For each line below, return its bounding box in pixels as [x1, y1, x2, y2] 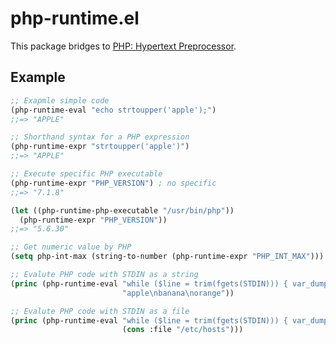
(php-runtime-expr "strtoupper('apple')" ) [10, 142, 190, 152]
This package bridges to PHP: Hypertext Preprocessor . [10, 40, 237, 52]
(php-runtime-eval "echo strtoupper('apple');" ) [10, 105, 217, 115]
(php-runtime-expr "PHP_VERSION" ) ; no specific [10, 178, 217, 188]
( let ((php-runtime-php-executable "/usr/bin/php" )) [10, 205, 235, 216]
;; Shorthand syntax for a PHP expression [10, 132, 190, 142]
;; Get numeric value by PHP [10, 242, 132, 252]
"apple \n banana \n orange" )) [121, 288, 235, 298]
